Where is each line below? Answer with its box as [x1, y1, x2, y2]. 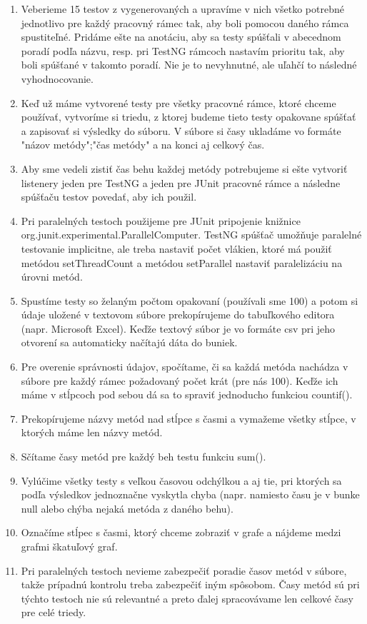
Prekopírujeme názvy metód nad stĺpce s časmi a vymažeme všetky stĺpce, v [21, 411, 356, 426]
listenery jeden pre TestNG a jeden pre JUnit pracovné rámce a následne [21, 175, 341, 190]
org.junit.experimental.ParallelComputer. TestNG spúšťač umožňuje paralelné [21, 227, 362, 242]
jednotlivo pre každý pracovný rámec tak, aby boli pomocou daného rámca [21, 15, 349, 30]
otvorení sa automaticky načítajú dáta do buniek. [21, 335, 238, 350]
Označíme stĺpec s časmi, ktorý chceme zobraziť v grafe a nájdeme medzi [21, 525, 341, 540]
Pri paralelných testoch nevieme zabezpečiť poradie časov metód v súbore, [21, 563, 347, 578]
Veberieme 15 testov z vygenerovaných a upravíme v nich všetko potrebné [21, 1, 344, 16]
